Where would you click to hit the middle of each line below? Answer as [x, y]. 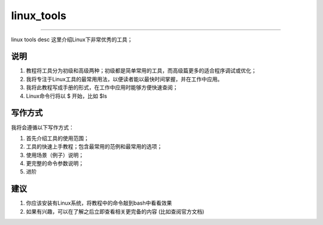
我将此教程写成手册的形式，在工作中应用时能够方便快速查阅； [102, 87]
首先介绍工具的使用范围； [57, 138]
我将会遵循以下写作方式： [42, 127]
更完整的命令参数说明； [55, 163]
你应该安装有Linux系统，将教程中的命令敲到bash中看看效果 [99, 203]
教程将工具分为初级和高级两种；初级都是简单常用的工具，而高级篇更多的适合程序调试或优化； [141, 71]
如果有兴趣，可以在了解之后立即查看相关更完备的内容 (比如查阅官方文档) [115, 211]
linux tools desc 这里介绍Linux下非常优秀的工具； [72, 39]
